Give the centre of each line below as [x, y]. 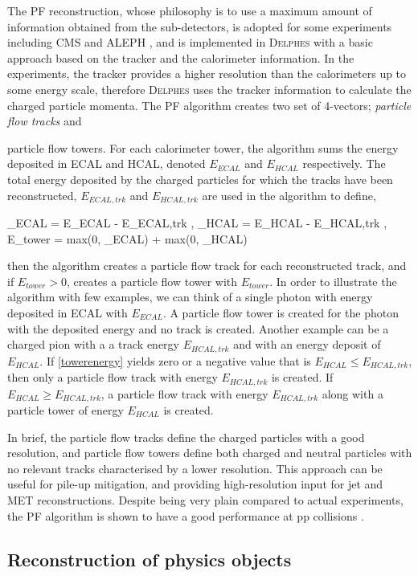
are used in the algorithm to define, [289, 195]
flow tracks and [45, 121]
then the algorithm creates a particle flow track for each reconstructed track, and [207, 266]
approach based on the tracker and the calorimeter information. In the [181, 57]
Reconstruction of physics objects [150, 559]
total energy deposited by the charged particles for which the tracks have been [200, 179]
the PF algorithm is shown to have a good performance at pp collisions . [186, 515]
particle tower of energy [66, 409]
